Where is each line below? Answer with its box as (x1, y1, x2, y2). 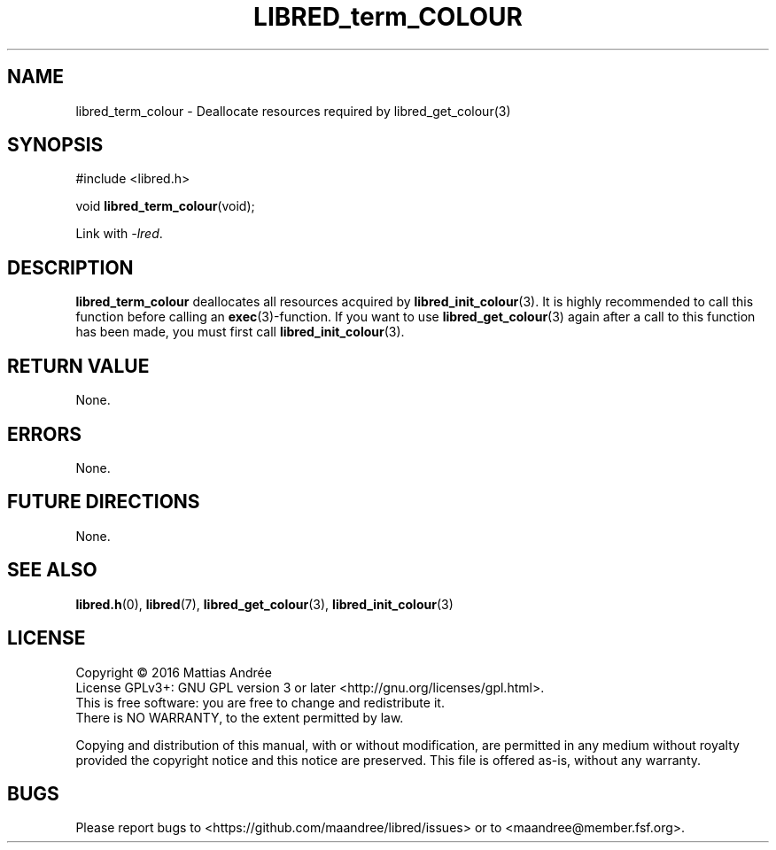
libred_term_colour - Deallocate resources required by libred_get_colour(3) (75, 103, 511, 119)
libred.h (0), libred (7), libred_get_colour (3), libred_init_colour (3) (75, 596, 454, 612)
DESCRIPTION (7, 256, 134, 279)
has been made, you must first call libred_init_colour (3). (75, 324, 405, 340)
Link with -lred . (75, 226, 163, 242)
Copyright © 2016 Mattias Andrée (75, 664, 272, 680)
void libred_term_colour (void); (75, 198, 255, 214)
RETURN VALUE (7, 354, 150, 377)
